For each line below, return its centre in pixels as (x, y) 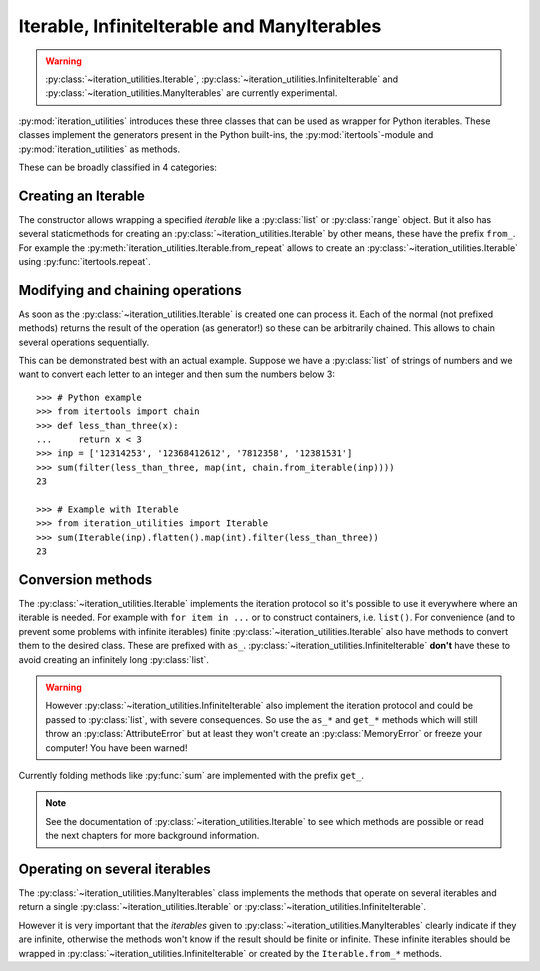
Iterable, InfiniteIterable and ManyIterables (200, 26)
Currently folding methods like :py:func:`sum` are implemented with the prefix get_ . (191, 775)
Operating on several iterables (115, 868)
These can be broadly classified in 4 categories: (117, 167)
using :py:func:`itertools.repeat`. (84, 261)
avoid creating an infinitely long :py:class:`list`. (114, 659)
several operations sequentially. (84, 342)
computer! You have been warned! (116, 747)
